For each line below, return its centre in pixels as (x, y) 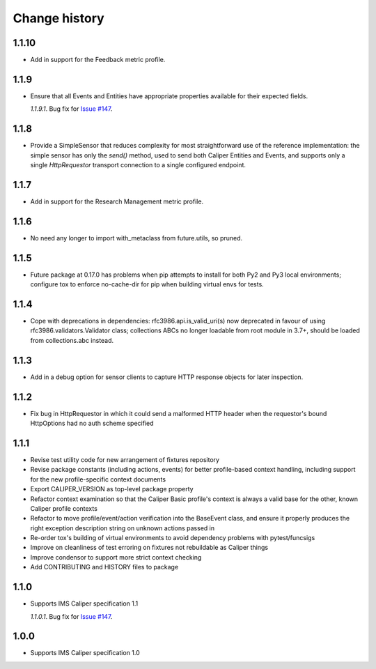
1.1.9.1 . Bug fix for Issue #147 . (71, 109)
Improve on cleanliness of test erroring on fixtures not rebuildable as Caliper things (149, 548)
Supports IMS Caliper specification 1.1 (84, 603)
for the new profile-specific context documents (98, 479)
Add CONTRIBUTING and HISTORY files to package (104, 567)
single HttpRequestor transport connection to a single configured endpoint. (138, 165)
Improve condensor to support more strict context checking (116, 557)
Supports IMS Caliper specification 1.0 (85, 653)
